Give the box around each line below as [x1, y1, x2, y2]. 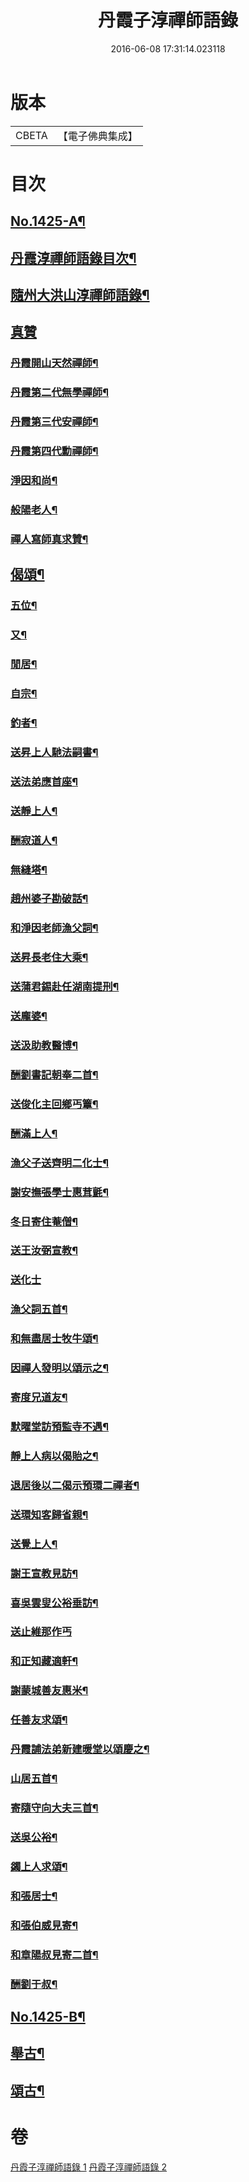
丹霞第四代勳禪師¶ [10, 444, 99, 458]
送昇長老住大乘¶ [10, 951, 89, 965]
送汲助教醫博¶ [10, 1039, 78, 1053]
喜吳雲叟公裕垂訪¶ [10, 1596, 99, 1610]
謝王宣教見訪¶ [10, 1566, 78, 1580]
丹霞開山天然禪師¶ [10, 356, 99, 370]
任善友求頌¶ [10, 1713, 68, 1727]
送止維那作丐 [10, 1625, 73, 1639]
